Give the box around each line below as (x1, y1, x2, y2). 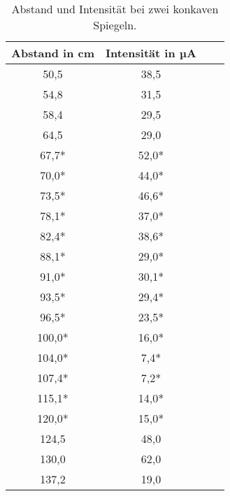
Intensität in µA (106, 45, 196, 61)
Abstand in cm (11, 45, 95, 61)
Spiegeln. (93, 17, 137, 33)
